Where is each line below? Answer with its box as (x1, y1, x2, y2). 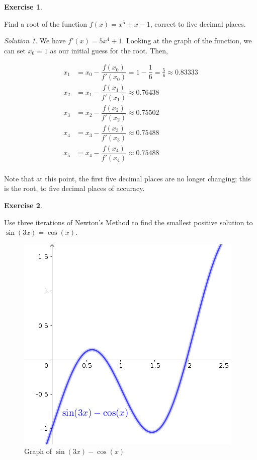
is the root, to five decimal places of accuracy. (4, 183, 145, 193)
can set (4, 45, 26, 55)
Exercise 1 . (4, 2, 42, 12)
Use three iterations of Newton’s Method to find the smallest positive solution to (4, 217, 253, 227)
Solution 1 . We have (4, 35, 66, 46)
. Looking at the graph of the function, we (122, 35, 252, 46)
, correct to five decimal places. (150, 18, 246, 29)
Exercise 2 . (4, 200, 42, 211)
